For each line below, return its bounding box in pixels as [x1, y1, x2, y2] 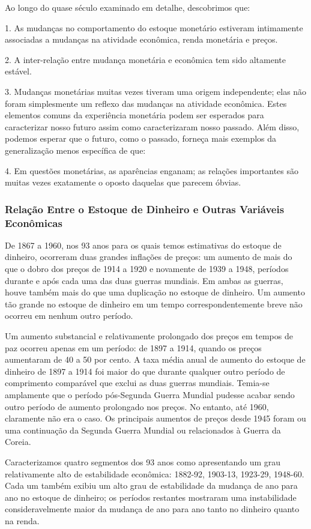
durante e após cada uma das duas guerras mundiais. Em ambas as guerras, [5, 274, 283, 286]
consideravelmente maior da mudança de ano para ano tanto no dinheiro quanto [5, 503, 300, 515]
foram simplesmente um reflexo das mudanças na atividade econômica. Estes [5, 97, 287, 109]
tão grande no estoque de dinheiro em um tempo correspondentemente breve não [5, 297, 303, 310]
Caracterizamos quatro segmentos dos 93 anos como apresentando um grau [5, 455, 281, 468]
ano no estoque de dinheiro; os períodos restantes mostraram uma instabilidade [5, 491, 297, 503]
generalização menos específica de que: [5, 144, 146, 156]
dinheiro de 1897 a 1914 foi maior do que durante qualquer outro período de [5, 364, 285, 377]
